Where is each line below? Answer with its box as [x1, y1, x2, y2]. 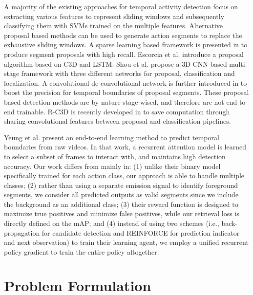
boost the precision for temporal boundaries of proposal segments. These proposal [4, 87, 249, 97]
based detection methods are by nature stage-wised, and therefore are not [4, 96, 224, 107]
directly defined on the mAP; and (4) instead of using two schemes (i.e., [4, 218, 219, 228]
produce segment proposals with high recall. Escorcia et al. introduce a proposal [4, 49, 244, 59]
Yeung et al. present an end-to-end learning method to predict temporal [4, 132, 219, 142]
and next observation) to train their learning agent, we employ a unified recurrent [4, 237, 249, 247]
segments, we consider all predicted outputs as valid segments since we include [4, 189, 239, 200]
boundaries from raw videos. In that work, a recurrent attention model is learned [4, 142, 247, 152]
